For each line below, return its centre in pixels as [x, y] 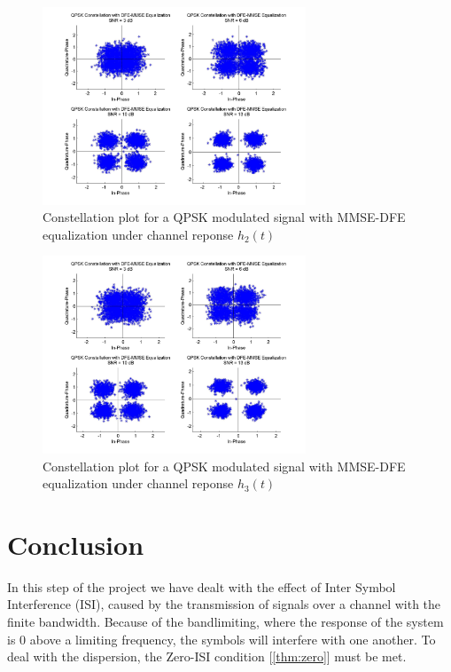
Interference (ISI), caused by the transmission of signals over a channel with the [224, 604]
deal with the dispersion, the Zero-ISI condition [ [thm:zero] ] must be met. [207, 656]
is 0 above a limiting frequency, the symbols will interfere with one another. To [222, 639]
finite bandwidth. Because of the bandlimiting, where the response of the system [225, 622]
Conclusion [76, 544]
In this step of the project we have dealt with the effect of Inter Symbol [202, 586]
